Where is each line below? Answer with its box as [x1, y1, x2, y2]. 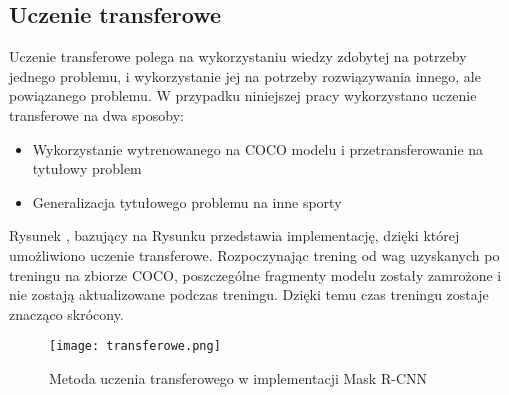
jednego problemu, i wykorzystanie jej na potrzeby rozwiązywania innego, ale [9, 65, 481, 86]
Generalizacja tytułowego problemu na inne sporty [32, 191, 342, 212]
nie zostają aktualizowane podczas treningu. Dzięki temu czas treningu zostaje [9, 284, 489, 305]
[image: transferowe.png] [49, 339, 221, 354]
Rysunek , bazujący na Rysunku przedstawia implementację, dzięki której [9, 225, 460, 246]
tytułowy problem [32, 158, 142, 179]
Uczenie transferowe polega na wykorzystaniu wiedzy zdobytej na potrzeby [9, 46, 467, 67]
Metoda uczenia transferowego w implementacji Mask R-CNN [49, 367, 427, 388]
